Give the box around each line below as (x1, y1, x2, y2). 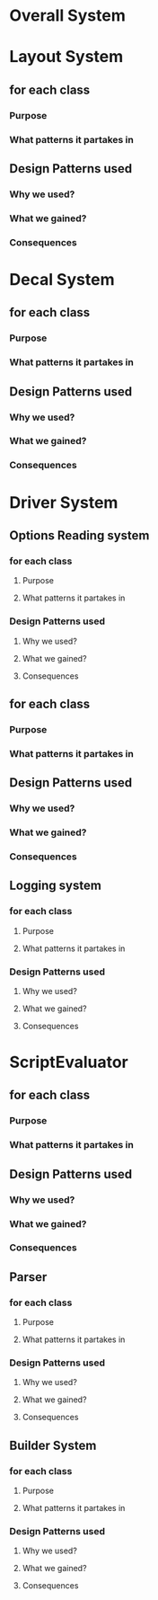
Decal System (9, 269, 115, 289)
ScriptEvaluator (9, 1053, 128, 1072)
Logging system (9, 878, 101, 893)
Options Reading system (9, 528, 150, 543)
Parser (9, 1269, 48, 1284)
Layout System (9, 47, 124, 67)
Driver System (9, 492, 118, 512)
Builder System (9, 1437, 97, 1453)
